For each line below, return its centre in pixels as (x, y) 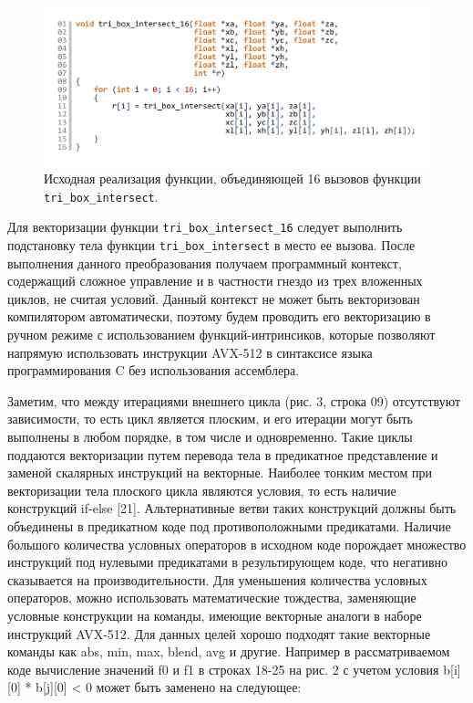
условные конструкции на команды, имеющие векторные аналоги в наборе (215, 615)
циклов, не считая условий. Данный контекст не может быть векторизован (214, 298)
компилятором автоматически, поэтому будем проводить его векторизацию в (219, 316)
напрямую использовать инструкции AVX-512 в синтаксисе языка (190, 352)
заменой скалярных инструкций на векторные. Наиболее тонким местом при (220, 472)
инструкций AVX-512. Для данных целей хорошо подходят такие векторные (219, 633)
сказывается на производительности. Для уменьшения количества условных (217, 579)
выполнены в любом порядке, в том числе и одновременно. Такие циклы (210, 436)
